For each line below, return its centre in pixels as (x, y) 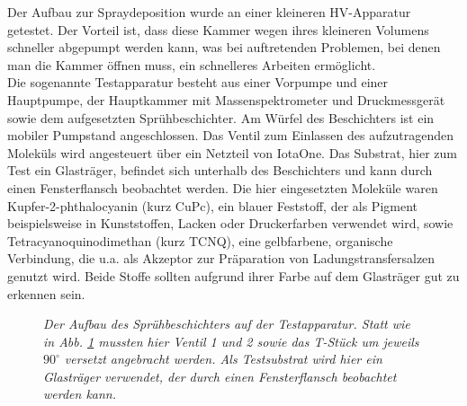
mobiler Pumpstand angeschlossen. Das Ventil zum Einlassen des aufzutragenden (230, 135)
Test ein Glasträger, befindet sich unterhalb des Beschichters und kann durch (220, 170)
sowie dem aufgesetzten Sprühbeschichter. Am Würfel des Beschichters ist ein (221, 117)
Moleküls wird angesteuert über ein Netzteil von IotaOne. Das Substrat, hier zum (233, 152)
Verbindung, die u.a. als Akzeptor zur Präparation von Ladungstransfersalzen (221, 258)
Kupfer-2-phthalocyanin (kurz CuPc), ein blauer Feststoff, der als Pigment (213, 205)
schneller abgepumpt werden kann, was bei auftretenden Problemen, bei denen (224, 47)
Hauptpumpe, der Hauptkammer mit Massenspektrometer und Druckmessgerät (226, 99)
